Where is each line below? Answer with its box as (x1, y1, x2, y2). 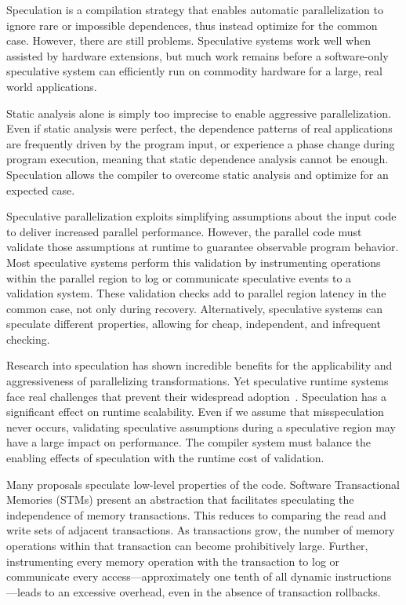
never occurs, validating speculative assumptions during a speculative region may (6, 418, 396, 435)
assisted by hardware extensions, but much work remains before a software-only (6, 47, 389, 64)
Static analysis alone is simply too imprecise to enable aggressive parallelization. (6, 104, 392, 121)
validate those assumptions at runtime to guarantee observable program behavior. (6, 239, 399, 255)
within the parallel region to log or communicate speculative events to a (6, 269, 352, 286)
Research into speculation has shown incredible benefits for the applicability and (6, 357, 393, 374)
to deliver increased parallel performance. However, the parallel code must (6, 223, 362, 239)
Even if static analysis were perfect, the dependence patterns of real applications (6, 120, 393, 137)
